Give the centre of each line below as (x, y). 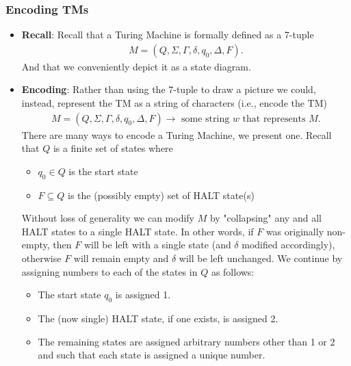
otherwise (41, 258)
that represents (274, 119)
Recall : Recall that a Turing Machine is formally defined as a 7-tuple (168, 35)
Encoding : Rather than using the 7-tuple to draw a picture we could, (169, 89)
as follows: (233, 271)
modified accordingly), (288, 245)
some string (206, 119)
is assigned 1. (143, 295)
